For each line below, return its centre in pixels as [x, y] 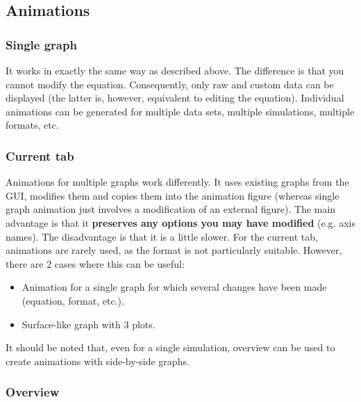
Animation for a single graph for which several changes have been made [174, 287]
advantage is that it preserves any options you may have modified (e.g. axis [180, 222]
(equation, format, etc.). [73, 300]
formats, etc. [32, 125]
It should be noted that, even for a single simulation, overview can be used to [170, 347]
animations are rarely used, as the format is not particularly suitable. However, [174, 250]
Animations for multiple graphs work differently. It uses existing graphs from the [177, 182]
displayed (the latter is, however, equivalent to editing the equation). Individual [175, 98]
